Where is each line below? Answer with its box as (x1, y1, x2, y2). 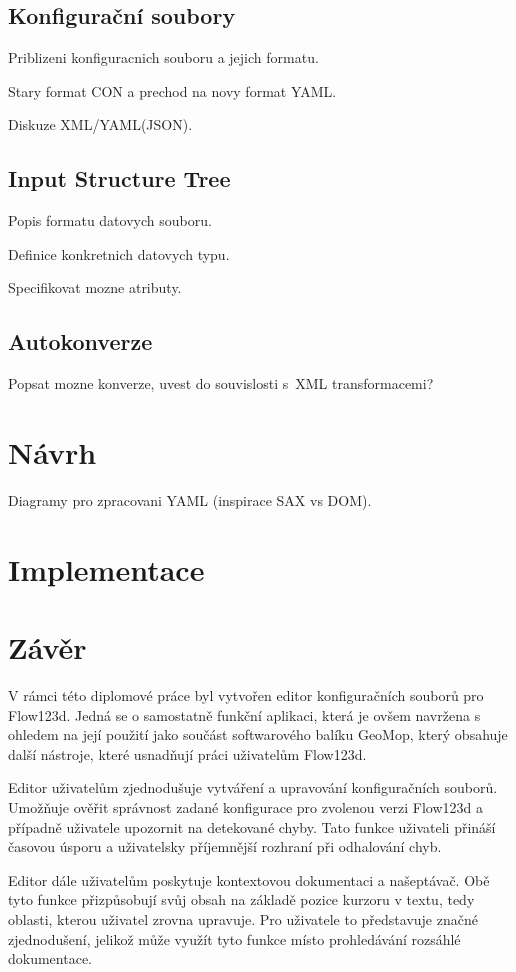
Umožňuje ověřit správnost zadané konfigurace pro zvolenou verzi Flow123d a (8, 796, 483, 817)
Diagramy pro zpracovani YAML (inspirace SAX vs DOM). (8, 489, 372, 510)
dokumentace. (8, 948, 92, 969)
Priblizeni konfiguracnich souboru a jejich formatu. (8, 47, 319, 68)
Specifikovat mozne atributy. (8, 277, 182, 298)
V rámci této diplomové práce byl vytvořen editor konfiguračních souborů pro (8, 684, 484, 705)
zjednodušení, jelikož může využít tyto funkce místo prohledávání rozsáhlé (8, 928, 461, 949)
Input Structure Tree (8, 163, 231, 194)
